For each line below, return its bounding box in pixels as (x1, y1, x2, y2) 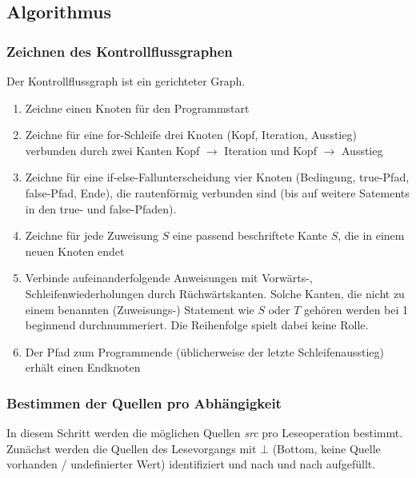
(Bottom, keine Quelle (272, 440, 381, 456)
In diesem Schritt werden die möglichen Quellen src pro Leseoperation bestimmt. (6, 424, 403, 441)
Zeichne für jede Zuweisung (25, 227, 158, 244)
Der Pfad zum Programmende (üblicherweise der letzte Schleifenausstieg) (25, 343, 385, 360)
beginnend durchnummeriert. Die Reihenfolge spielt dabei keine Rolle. (25, 317, 369, 333)
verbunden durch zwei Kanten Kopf (25, 141, 200, 158)
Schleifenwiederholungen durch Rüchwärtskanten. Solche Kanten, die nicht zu (25, 285, 405, 301)
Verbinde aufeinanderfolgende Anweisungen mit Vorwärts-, (25, 269, 313, 286)
